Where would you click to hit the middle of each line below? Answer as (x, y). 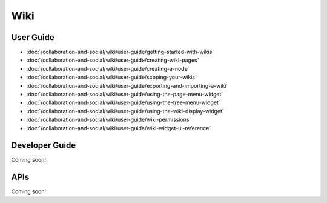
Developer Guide (44, 145)
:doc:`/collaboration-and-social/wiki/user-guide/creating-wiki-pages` (113, 60)
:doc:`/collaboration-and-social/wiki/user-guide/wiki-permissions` (109, 120)
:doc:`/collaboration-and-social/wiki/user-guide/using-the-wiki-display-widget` (125, 111)
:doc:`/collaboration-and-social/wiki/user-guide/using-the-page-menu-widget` (125, 95)
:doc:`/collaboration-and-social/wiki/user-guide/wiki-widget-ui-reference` (119, 128)
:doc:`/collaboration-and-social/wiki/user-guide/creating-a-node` (108, 68)
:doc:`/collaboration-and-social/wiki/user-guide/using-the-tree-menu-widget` (123, 102)
